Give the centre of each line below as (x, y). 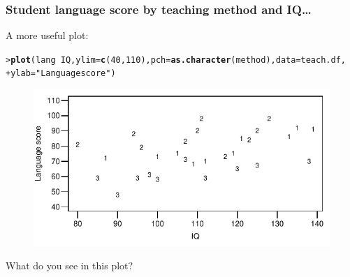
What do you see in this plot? (70, 265)
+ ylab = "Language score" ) (61, 74)
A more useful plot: (47, 35)
